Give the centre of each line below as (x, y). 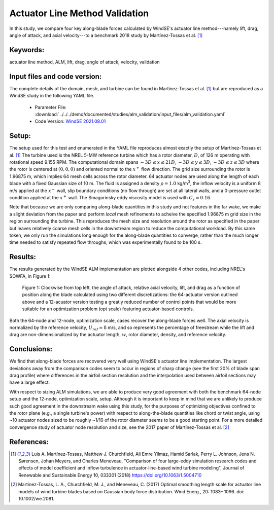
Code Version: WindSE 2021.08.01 (70, 121)
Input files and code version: (56, 76)
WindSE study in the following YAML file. (52, 96)
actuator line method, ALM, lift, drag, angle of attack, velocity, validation (84, 62)
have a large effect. (30, 382)
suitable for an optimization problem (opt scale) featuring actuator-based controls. (108, 309)
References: (29, 442)
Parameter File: (51, 107)
